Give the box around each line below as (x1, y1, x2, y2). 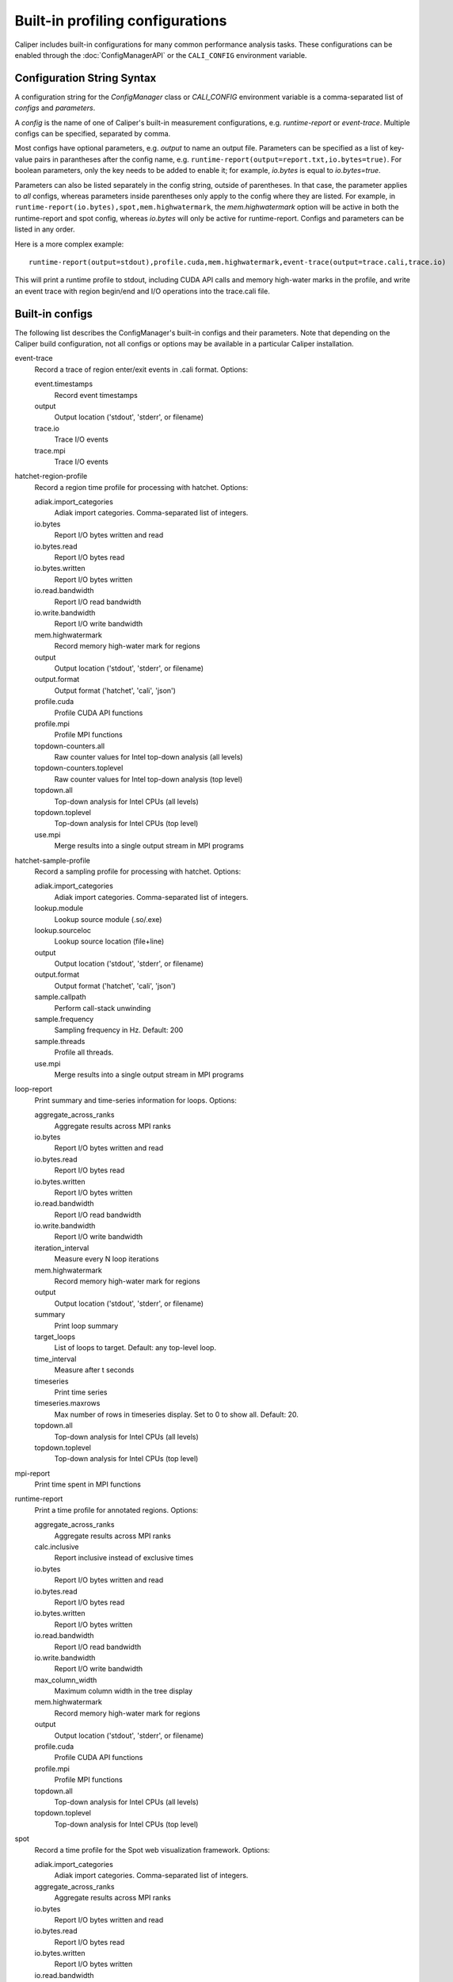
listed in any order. (14, 224, 75, 234)
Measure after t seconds (54, 1365, 135, 1375)
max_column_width (34, 1675, 97, 1685)
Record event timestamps (54, 390, 138, 400)
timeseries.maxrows (34, 1398, 101, 1408)
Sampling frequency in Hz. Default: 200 (54, 1025, 184, 1035)
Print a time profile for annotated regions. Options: (34, 1505, 199, 1514)
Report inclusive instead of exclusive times (54, 1553, 194, 1563)
